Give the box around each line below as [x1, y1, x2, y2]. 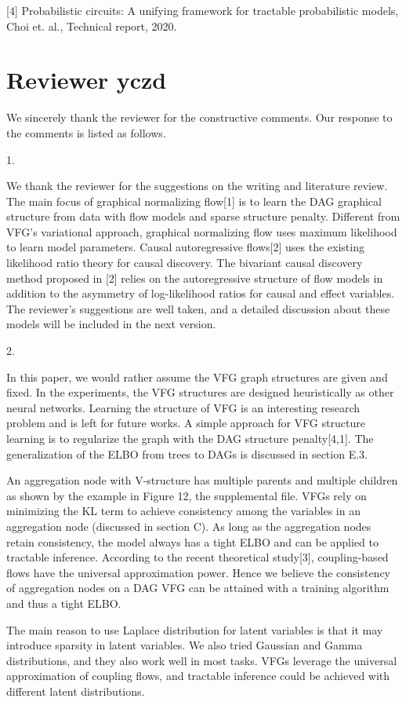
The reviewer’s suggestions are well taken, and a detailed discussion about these [6, 300, 390, 316]
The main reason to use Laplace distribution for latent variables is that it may [6, 621, 383, 638]
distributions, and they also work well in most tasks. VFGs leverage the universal [6, 652, 397, 668]
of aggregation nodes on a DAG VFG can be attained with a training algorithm [6, 580, 390, 596]
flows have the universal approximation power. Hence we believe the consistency [6, 564, 390, 580]
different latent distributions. [6, 682, 145, 699]
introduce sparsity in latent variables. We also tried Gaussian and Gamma [6, 637, 363, 653]
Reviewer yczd [6, 64, 167, 96]
